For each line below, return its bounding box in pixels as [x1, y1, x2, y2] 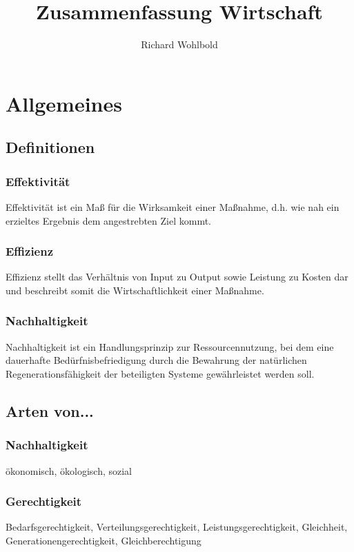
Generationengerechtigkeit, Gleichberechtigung [6, 533, 201, 547]
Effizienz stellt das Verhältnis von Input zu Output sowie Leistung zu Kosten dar [6, 269, 348, 284]
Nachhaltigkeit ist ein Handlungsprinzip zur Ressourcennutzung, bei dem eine [6, 339, 334, 354]
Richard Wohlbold [141, 37, 218, 52]
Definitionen [6, 136, 95, 158]
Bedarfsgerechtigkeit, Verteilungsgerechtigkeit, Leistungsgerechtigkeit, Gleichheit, [6, 520, 348, 534]
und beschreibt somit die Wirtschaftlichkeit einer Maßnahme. [6, 283, 264, 297]
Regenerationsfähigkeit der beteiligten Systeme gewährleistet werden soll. [6, 366, 315, 380]
